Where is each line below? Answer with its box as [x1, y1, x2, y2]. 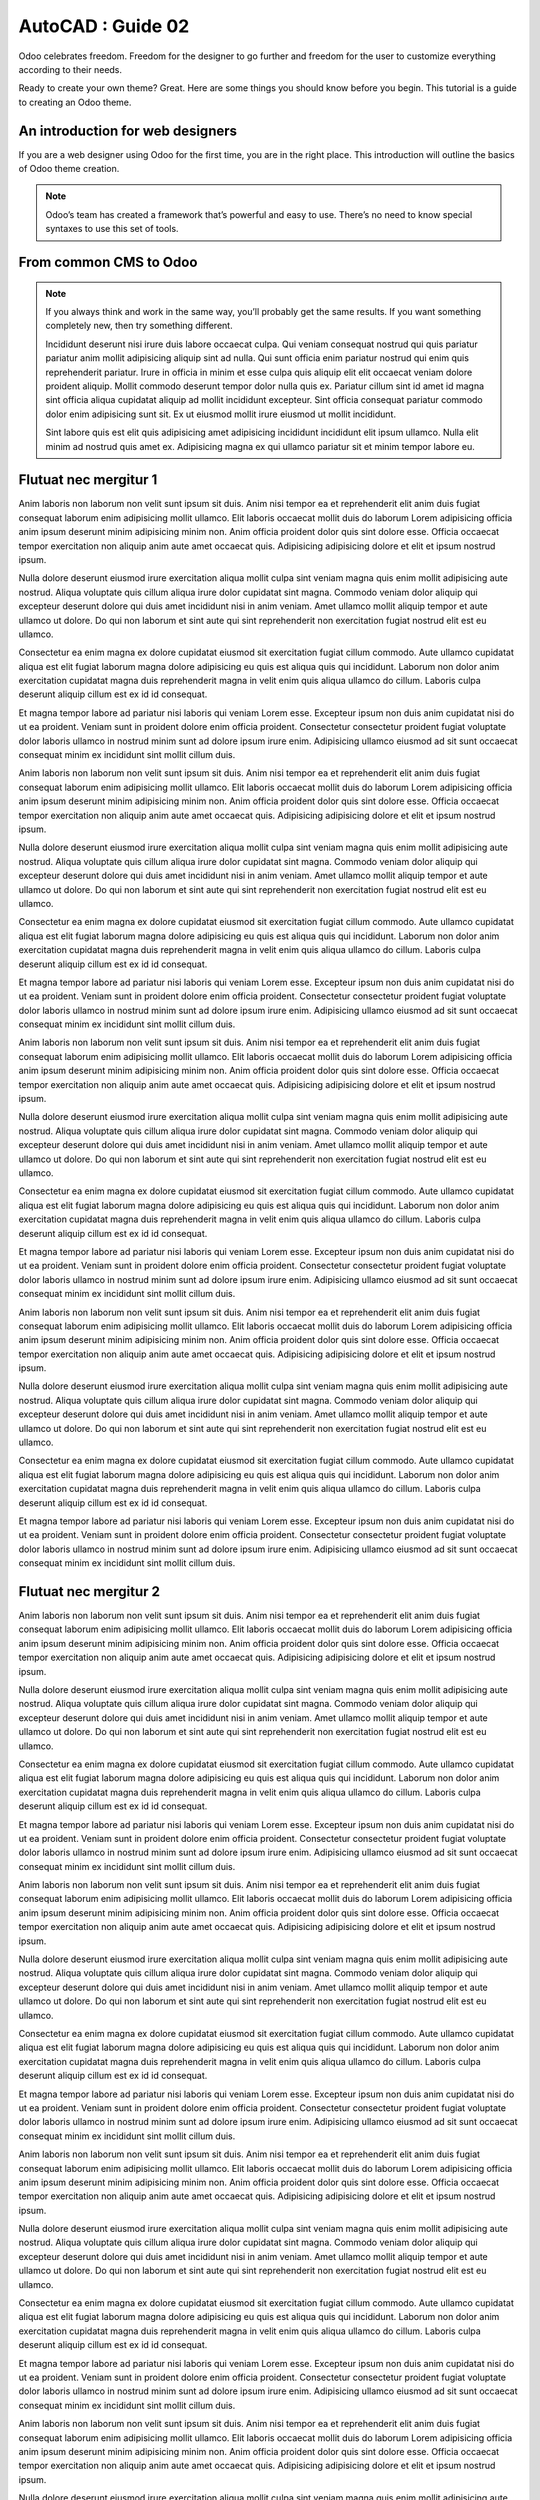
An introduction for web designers [18, 122, 238, 139]
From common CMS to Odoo [18, 254, 198, 270]
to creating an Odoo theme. [18, 96, 132, 108]
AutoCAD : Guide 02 [18, 15, 190, 37]
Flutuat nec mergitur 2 [18, 1583, 160, 1600]
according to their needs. [18, 63, 123, 75]
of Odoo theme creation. [18, 163, 120, 175]
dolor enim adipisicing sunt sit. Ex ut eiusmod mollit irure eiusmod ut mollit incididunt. [45, 408, 397, 420]
